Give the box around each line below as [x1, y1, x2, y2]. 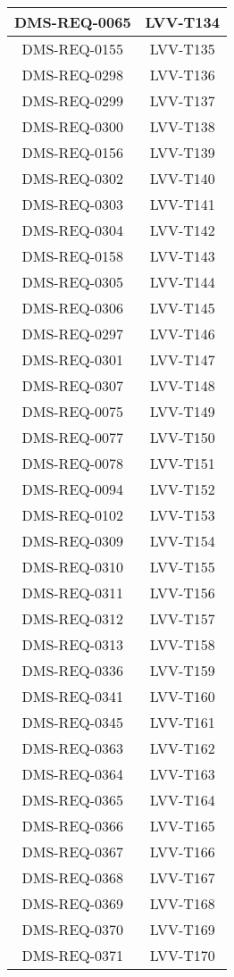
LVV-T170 [149, 945, 215, 965]
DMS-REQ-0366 [21, 815, 124, 836]
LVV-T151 [149, 453, 215, 473]
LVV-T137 [149, 90, 215, 111]
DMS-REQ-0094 [21, 479, 124, 499]
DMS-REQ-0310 [21, 556, 124, 577]
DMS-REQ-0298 [21, 64, 124, 85]
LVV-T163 [149, 764, 215, 784]
